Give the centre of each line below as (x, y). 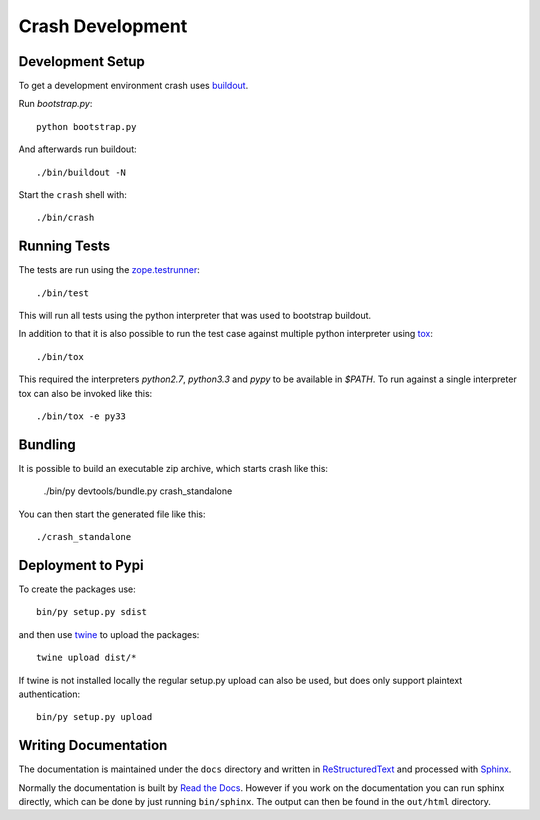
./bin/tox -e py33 (81, 416)
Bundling (47, 444)
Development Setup (81, 61)
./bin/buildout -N (81, 172)
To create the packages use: (77, 589)
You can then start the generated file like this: (112, 514)
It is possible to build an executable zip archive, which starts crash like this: (173, 468)
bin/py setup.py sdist (92, 612)
